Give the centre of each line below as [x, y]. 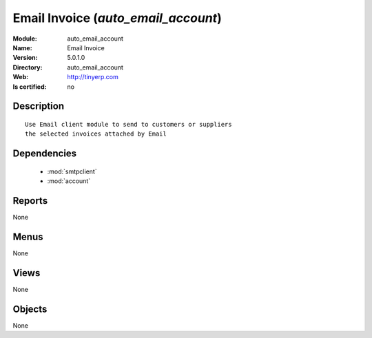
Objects [30, 309]
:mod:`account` [69, 181]
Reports [30, 201]
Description [39, 106]
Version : [25, 58]
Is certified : [30, 87]
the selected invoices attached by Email [96, 134]
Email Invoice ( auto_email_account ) [117, 18]
